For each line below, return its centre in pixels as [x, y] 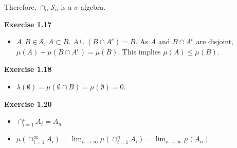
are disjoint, [215, 41]
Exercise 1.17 [28, 24]
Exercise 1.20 [28, 104]
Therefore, [20, 7]
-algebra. [92, 7]
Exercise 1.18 [28, 69]
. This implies [139, 52]
